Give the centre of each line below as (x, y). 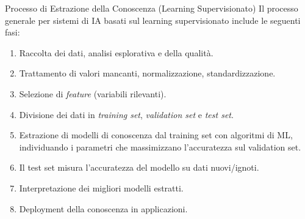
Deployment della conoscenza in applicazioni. (103, 208)
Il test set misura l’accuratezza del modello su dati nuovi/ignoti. (139, 167)
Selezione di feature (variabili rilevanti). (93, 93)
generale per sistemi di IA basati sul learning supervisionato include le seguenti (153, 20)
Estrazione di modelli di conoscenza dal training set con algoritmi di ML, (156, 135)
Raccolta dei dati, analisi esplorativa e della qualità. (116, 52)
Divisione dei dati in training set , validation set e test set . (126, 114)
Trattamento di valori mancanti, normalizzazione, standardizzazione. (147, 73)
